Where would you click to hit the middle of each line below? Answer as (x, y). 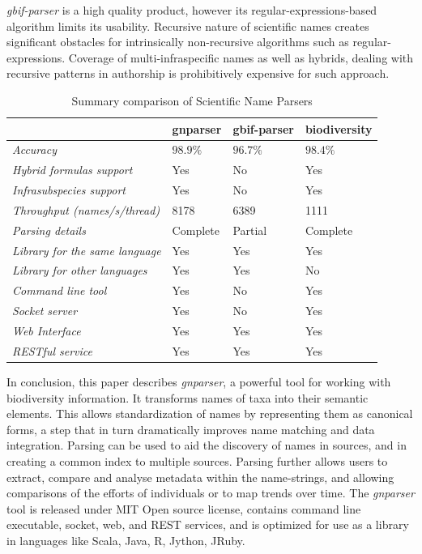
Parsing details (49, 230)
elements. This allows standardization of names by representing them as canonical (210, 413)
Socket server (45, 311)
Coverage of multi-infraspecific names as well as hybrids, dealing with (241, 57)
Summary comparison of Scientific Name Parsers (192, 100)
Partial (250, 230)
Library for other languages (80, 270)
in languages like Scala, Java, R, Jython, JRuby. (126, 540)
